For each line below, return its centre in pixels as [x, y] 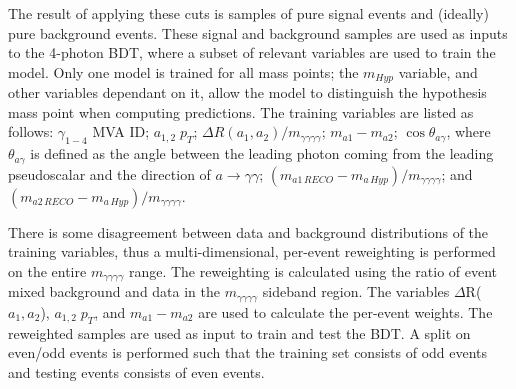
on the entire [47, 270]
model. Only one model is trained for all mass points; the [183, 71]
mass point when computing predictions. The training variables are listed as [241, 111]
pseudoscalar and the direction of [109, 173]
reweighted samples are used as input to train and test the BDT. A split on [239, 332]
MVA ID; [121, 131]
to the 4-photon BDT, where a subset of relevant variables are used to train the [252, 52]
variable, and [438, 71]
